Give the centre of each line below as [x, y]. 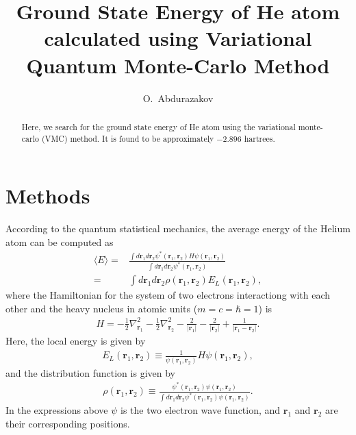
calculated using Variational [178, 38]
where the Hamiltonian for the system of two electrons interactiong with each [168, 295]
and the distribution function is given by [90, 372]
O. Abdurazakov [178, 98]
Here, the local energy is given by [76, 341]
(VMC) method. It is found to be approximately [128, 138]
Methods [48, 196]
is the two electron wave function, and [201, 410]
